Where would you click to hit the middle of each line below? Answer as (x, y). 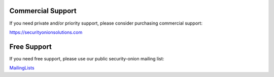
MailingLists (22, 68)
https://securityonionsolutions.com (46, 32)
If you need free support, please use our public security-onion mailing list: (87, 58)
